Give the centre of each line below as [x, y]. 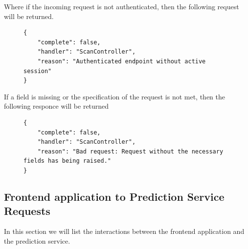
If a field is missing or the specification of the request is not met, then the [115, 96]
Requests [27, 211]
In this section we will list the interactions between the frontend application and [124, 231]
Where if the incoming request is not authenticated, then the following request [122, 6]
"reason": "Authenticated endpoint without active [122, 61]
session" [38, 71]
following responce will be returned [56, 106]
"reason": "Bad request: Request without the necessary [130, 151]
